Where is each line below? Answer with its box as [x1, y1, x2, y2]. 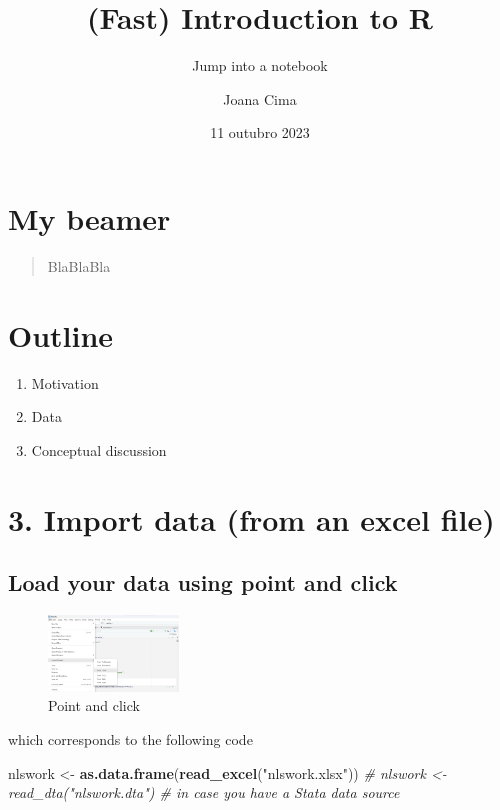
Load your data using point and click [8, 567, 398, 598]
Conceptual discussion [31, 439, 167, 460]
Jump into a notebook [192, 55, 328, 76]
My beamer [8, 197, 171, 238]
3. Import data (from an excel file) [8, 498, 495, 539]
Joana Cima [223, 88, 297, 109]
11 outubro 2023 [210, 122, 310, 143]
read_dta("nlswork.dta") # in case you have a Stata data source [8, 782, 400, 803]
